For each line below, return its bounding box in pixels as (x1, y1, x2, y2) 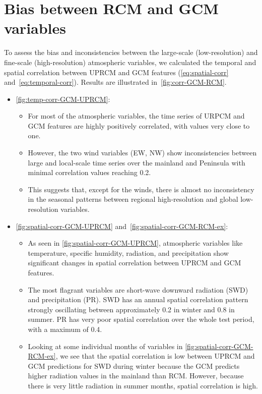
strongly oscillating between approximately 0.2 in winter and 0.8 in (28, 304, 235, 314)
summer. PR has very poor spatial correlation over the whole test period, (28, 314, 254, 324)
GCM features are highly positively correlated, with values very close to (28, 120, 250, 131)
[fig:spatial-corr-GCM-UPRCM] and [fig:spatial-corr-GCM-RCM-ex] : (16, 220, 228, 231)
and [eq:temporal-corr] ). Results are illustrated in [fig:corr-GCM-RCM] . (4, 77, 227, 87)
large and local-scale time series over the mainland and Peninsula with (28, 157, 245, 167)
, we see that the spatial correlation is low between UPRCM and (55, 351, 255, 361)
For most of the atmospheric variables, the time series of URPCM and (28, 110, 245, 121)
